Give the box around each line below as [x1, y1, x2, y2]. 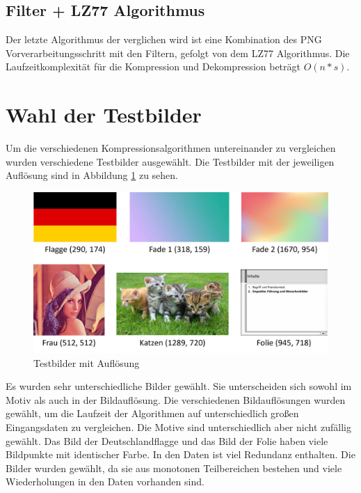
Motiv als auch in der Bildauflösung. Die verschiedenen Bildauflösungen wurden [6, 392, 346, 407]
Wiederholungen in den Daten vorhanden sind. [6, 474, 204, 489]
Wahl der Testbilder [6, 100, 202, 129]
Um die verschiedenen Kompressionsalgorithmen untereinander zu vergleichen [6, 141, 336, 155]
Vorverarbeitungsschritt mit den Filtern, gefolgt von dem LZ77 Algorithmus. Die [6, 45, 350, 60]
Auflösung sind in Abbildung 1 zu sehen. [6, 168, 178, 182]
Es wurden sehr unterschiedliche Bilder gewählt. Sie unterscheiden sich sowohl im [6, 379, 352, 393]
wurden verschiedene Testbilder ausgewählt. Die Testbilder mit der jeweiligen [6, 154, 335, 169]
